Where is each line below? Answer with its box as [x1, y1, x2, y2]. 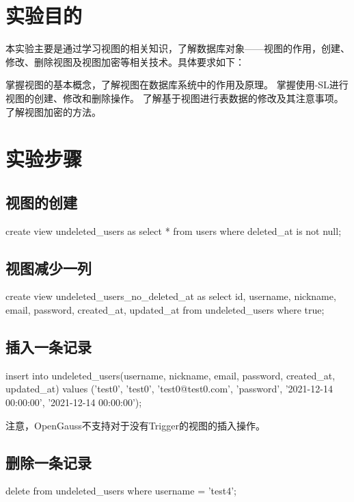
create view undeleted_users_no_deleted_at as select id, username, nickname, [5, 289, 336, 303]
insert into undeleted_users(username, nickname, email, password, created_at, [5, 368, 336, 382]
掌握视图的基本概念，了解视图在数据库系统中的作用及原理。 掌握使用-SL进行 [5, 77, 349, 92]
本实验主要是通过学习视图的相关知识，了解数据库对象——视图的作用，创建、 [5, 41, 350, 55]
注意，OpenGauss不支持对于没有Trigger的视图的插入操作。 [5, 418, 265, 432]
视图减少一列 [5, 257, 92, 278]
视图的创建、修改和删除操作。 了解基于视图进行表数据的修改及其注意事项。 [5, 90, 344, 105]
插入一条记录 [5, 336, 92, 357]
